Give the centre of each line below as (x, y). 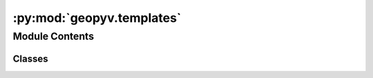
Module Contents (54, 36)
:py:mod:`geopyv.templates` (97, 18)
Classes (30, 58)
